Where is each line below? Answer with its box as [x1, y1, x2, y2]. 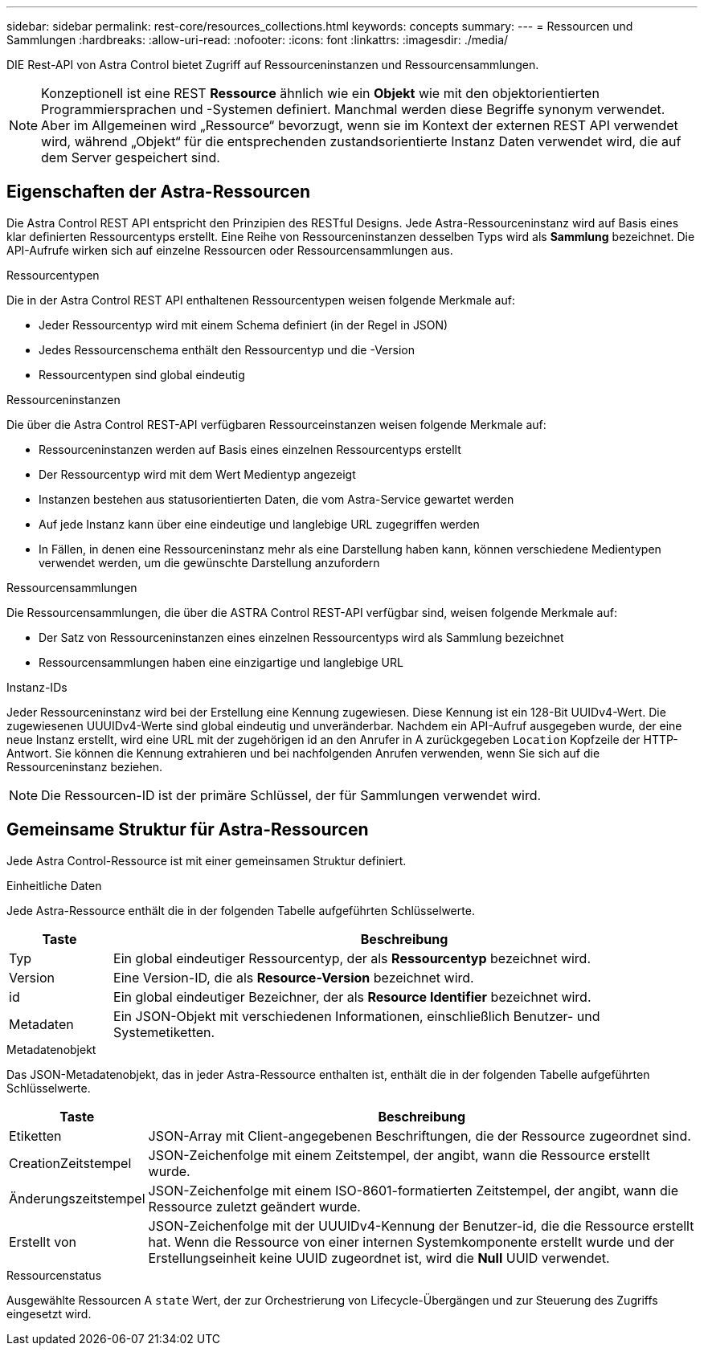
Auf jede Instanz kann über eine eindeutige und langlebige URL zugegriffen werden [39, 517, 480, 531]
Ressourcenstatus [6, 1268, 102, 1282]
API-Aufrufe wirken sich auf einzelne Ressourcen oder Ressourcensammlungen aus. [6, 243, 453, 257]
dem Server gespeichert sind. [41, 149, 220, 165]
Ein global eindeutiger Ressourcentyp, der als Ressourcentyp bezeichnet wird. [113, 950, 591, 966]
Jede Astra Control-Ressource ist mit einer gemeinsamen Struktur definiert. [6, 853, 407, 868]
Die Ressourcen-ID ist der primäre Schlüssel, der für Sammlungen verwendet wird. [41, 786, 542, 803]
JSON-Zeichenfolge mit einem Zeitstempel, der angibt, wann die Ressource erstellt [148, 1146, 650, 1163]
